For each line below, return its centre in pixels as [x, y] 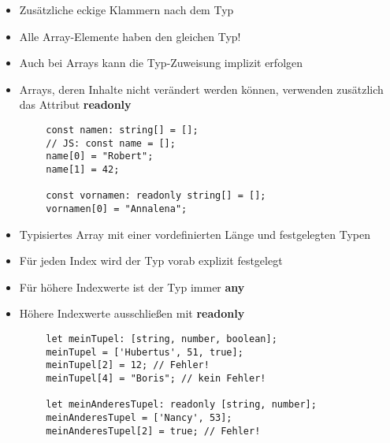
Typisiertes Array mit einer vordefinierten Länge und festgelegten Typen [195, 234]
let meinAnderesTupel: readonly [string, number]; [181, 405]
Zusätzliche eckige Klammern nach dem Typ [126, 9]
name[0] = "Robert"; [100, 156]
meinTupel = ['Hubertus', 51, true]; [145, 352]
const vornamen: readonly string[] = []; [156, 196]
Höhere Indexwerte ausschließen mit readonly [132, 313]
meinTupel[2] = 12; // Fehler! [128, 365]
